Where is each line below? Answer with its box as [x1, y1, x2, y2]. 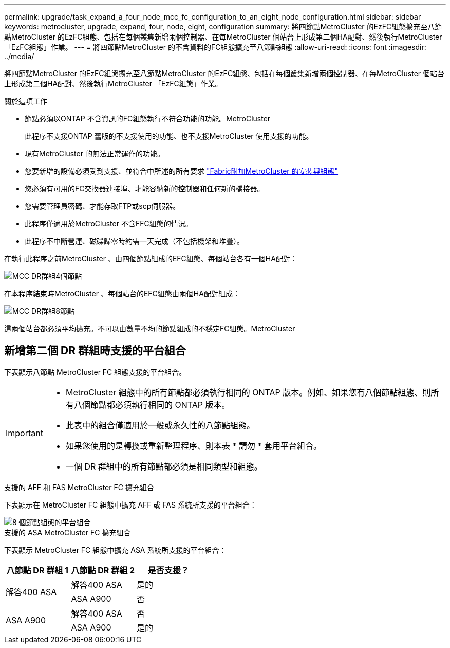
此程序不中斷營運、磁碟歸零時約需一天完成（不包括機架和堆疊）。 [25, 237, 244, 245]
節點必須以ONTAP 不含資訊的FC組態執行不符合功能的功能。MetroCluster [25, 114, 271, 123]
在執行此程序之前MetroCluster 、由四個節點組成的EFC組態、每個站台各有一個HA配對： [4, 254, 297, 263]
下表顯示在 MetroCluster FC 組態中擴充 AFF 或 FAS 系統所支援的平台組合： [4, 500, 257, 509]
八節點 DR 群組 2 [71, 565, 135, 575]
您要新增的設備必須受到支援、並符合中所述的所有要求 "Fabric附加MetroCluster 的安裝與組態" [25, 167, 339, 175]
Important [6, 427, 43, 438]
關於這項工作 [4, 97, 47, 105]
